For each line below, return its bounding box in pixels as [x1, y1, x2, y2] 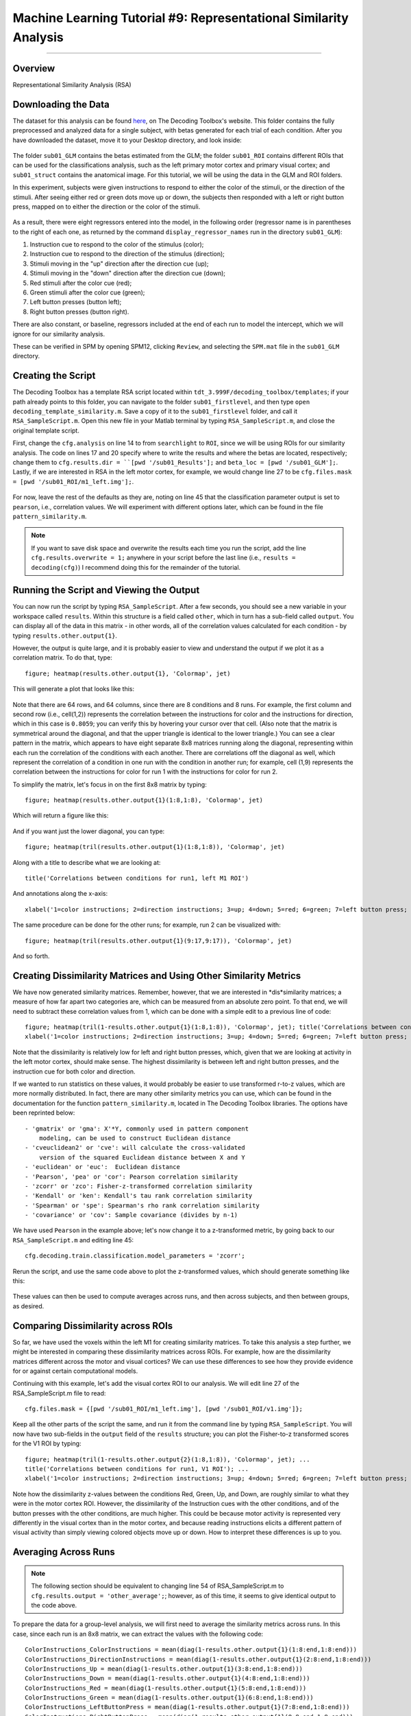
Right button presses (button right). [29, 308, 129, 316]
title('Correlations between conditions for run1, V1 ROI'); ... [25, 1465, 249, 1473]
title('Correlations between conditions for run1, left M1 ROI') [25, 874, 249, 882]
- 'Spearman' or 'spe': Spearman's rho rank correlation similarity [25, 1201, 260, 1209]
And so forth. [12, 951, 50, 960]
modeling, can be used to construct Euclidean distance [38, 1134, 231, 1142]
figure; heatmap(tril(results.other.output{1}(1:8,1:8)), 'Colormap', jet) [25, 843, 285, 851]
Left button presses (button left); [29, 298, 122, 306]
